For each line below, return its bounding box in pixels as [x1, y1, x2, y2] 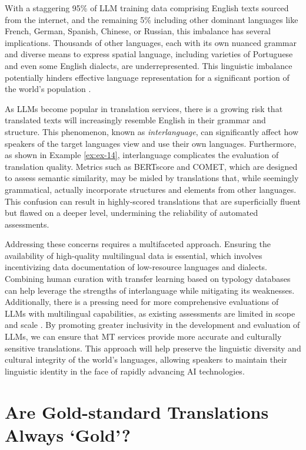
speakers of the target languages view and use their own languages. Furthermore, [5, 137, 297, 149]
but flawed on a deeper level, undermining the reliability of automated [5, 206, 258, 219]
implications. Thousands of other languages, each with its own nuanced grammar [5, 36, 297, 48]
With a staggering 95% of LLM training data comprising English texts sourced [5, 2, 289, 14]
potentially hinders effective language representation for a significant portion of [5, 71, 290, 83]
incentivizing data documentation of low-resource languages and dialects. [5, 261, 267, 273]
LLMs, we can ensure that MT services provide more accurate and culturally [5, 330, 282, 343]
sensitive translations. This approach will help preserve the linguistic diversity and [5, 341, 301, 354]
